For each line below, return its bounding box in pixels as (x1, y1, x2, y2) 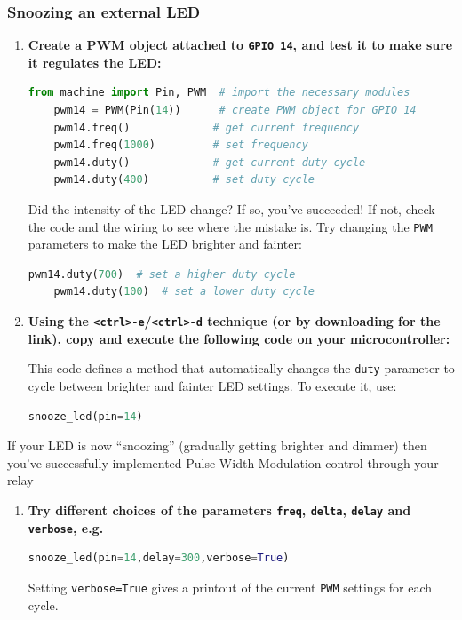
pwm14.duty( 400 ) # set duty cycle (53, 173, 315, 187)
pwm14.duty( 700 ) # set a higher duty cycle (28, 267, 296, 281)
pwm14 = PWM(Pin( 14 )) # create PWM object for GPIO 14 (53, 104, 417, 117)
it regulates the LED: (28, 52, 162, 71)
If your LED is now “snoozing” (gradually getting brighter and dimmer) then (7, 436, 427, 455)
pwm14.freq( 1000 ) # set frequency (53, 139, 308, 152)
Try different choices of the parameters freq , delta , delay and (28, 500, 411, 519)
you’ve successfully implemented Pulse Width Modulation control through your (7, 453, 439, 472)
